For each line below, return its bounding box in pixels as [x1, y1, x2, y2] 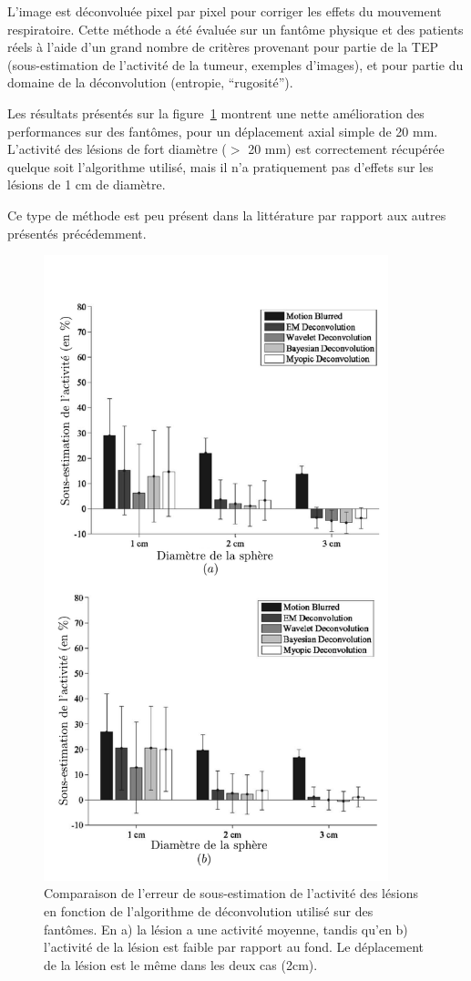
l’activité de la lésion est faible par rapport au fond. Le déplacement [44, 937, 424, 956]
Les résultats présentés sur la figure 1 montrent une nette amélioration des [7, 103, 425, 122]
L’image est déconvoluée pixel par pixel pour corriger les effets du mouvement [7, 2, 442, 20]
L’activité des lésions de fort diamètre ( [7, 139, 227, 158]
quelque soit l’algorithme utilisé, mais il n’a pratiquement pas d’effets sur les [7, 157, 434, 176]
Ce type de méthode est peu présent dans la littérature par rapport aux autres [7, 205, 446, 224]
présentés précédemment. [7, 223, 147, 242]
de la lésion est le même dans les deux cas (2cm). [44, 955, 318, 974]
